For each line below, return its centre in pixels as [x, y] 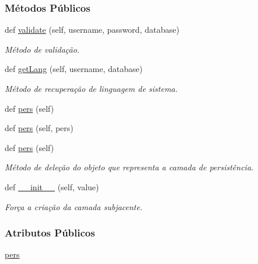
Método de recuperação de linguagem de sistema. [91, 88]
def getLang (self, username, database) [74, 69]
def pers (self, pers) [39, 128]
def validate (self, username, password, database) [92, 30]
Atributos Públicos [50, 233]
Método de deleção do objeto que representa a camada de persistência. [129, 167]
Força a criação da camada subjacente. [74, 206]
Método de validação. [42, 49]
